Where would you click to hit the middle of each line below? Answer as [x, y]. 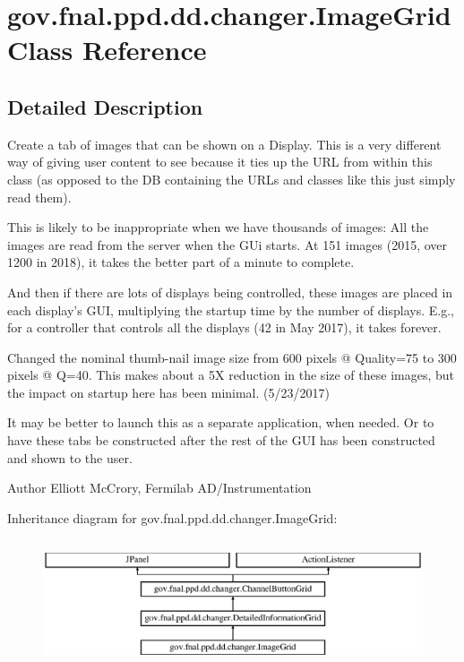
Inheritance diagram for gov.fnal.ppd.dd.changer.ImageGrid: [172, 517]
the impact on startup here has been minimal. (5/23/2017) [168, 392]
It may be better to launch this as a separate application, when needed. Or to [221, 422]
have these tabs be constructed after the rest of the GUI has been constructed [221, 440]
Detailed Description [105, 106]
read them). [39, 197]
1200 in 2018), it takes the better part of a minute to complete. [181, 262]
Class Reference [107, 50]
